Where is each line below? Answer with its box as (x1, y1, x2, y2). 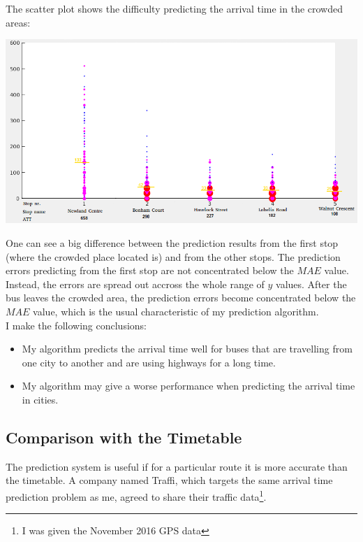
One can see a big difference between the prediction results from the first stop (6, 235, 339, 250)
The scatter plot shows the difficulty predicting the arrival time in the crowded (6, 1, 343, 15)
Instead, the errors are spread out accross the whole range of (6, 276, 265, 291)
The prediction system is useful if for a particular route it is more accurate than (6, 459, 348, 473)
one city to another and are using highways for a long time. (22, 355, 276, 369)
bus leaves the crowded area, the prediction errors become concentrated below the (6, 290, 356, 305)
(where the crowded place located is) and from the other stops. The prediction (6, 249, 341, 264)
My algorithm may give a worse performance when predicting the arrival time (22, 378, 355, 393)
